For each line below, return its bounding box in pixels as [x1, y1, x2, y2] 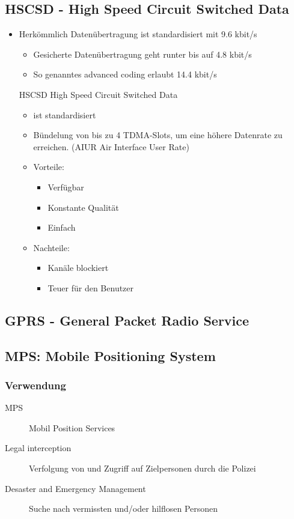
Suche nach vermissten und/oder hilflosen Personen [29, 502, 218, 515]
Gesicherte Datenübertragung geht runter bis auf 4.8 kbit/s [33, 47, 252, 60]
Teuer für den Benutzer [47, 281, 134, 294]
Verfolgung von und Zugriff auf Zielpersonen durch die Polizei [29, 462, 256, 475]
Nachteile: [33, 241, 70, 253]
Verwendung [5, 378, 66, 392]
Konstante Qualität [47, 201, 119, 213]
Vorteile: [33, 160, 64, 173]
